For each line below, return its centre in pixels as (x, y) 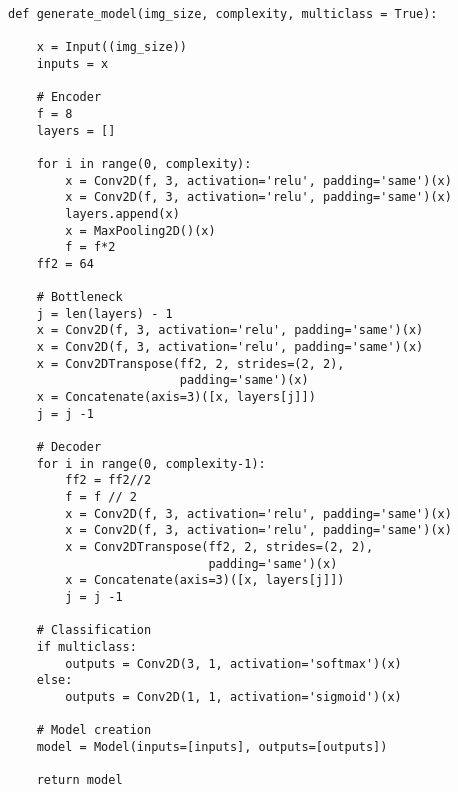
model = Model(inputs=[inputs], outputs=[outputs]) (212, 746)
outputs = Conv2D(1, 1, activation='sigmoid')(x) (233, 696)
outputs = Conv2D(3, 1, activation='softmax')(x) (233, 663)
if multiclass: (86, 646)
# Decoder (69, 447)
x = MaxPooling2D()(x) (140, 230)
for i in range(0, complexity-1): (151, 463)
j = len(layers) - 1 (104, 313)
